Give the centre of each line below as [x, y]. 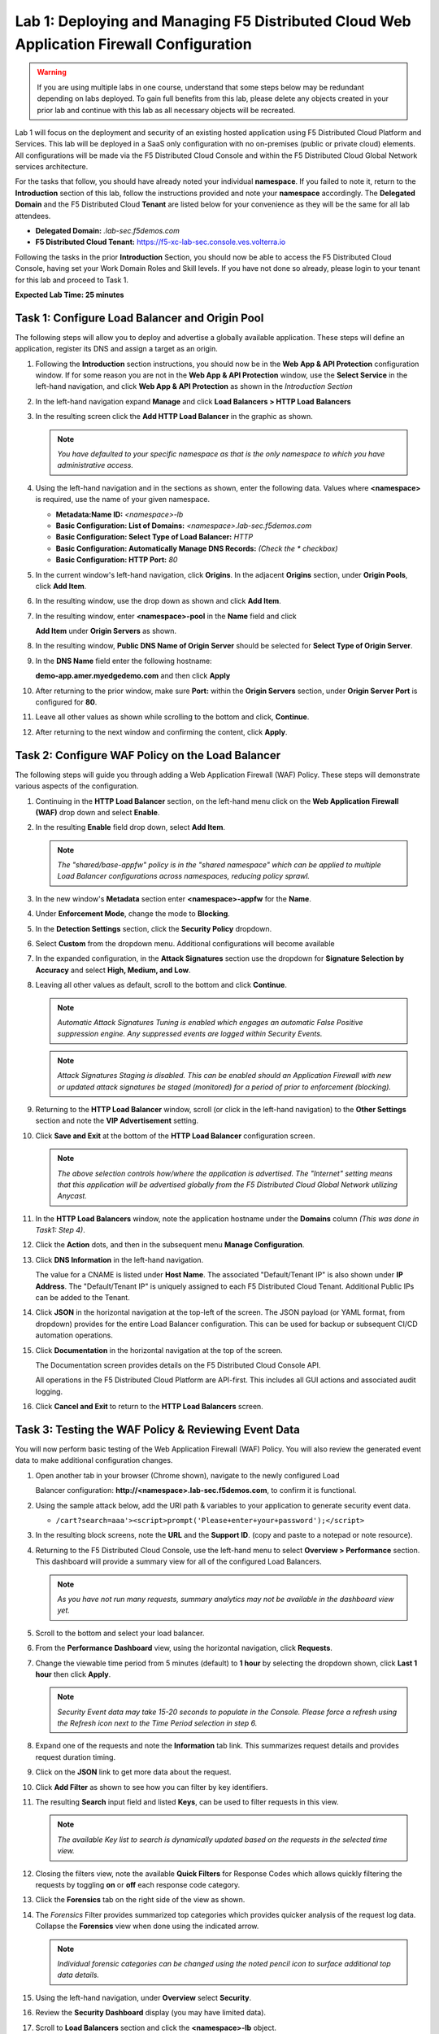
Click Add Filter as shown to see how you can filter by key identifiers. [152, 1787]
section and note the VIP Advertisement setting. [117, 1121]
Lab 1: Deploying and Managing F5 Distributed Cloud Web [213, 21]
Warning [52, 72]
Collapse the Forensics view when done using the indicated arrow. [147, 1926]
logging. [49, 1391]
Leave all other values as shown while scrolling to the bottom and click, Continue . [172, 717]
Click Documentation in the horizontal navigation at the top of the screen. [159, 1350]
